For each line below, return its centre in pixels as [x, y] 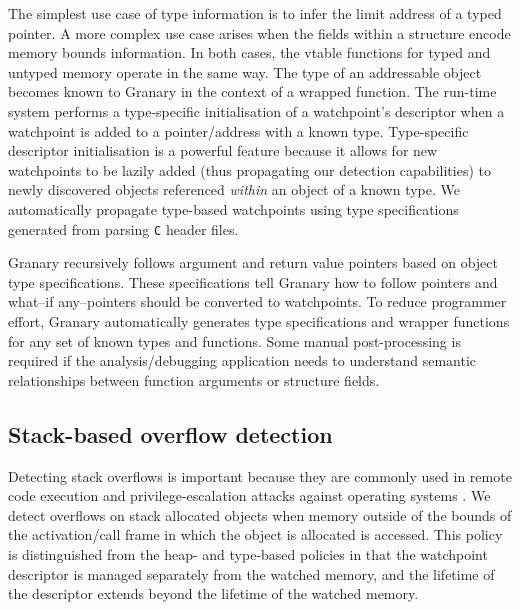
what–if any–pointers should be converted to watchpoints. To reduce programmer [257, 301]
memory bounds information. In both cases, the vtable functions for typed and [249, 52]
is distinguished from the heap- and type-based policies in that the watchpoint [248, 553]
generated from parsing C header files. [123, 228]
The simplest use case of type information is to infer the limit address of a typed [255, 13]
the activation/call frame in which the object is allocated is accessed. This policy [255, 534]
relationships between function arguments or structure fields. [194, 379]
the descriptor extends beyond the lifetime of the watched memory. [213, 593]
